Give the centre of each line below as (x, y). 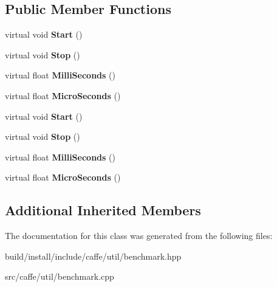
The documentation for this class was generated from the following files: (139, 236)
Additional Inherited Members (103, 210)
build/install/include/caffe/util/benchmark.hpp (93, 256)
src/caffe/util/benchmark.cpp (60, 276)
